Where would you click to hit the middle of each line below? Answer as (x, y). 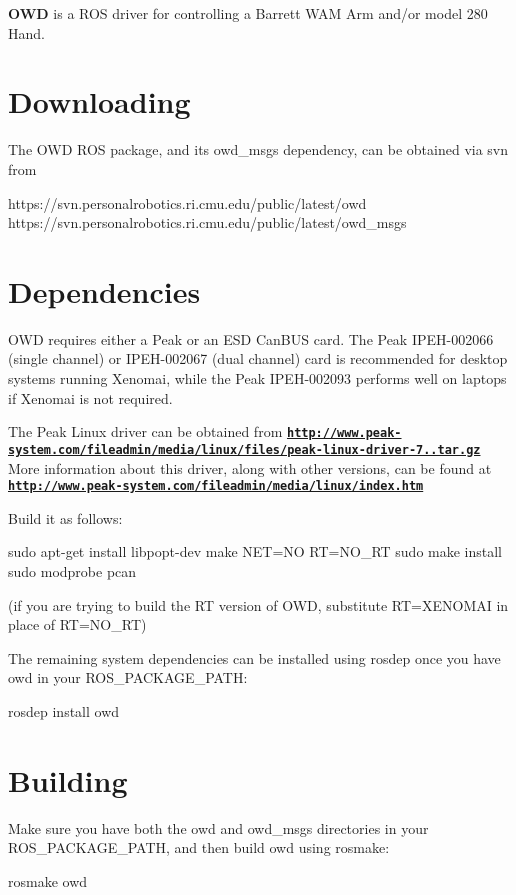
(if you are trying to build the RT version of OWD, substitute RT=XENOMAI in (258, 604)
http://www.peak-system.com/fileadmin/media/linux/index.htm (216, 486)
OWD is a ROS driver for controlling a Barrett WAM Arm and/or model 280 (248, 13)
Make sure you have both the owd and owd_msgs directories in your (218, 827)
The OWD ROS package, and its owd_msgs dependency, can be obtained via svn (258, 149)
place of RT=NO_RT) (77, 624)
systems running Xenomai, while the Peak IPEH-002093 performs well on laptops (257, 378)
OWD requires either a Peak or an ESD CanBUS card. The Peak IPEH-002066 (251, 338)
